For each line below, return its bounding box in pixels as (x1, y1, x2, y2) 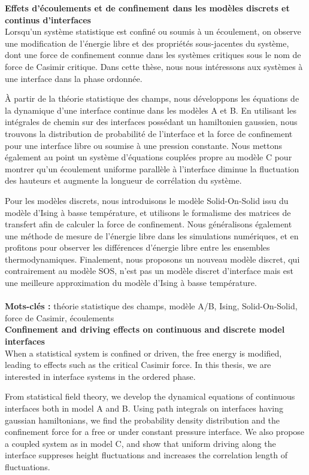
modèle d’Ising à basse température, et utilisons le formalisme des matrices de (5, 206, 291, 218)
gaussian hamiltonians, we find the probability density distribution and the (5, 413, 280, 426)
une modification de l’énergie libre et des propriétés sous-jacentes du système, (5, 36, 289, 49)
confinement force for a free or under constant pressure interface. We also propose (5, 425, 305, 438)
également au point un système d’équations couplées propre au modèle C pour (5, 151, 292, 163)
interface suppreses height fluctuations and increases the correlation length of (5, 449, 287, 461)
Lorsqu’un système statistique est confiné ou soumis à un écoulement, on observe (5, 25, 301, 38)
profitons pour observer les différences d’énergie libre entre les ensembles (5, 241, 270, 254)
